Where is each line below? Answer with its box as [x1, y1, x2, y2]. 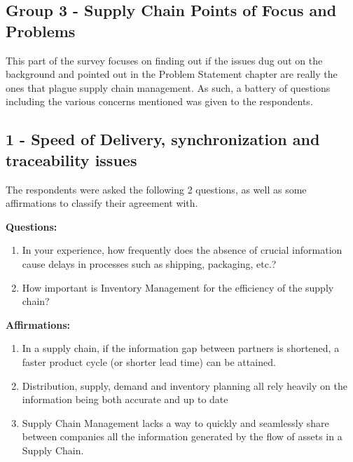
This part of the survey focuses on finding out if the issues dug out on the [6, 53, 323, 67]
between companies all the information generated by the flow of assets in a [22, 429, 342, 444]
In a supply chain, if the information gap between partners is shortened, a [22, 341, 340, 355]
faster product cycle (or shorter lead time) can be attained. [22, 354, 276, 369]
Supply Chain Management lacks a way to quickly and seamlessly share [22, 415, 329, 430]
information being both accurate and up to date [22, 392, 228, 407]
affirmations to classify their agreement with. [6, 196, 198, 210]
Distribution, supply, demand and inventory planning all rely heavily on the [22, 378, 347, 393]
